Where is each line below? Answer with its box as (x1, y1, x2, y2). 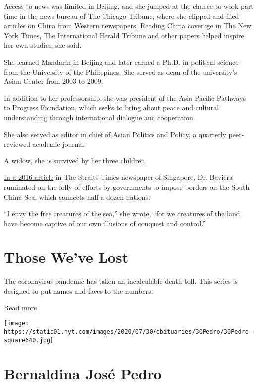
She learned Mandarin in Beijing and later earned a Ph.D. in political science (4, 56, 239, 67)
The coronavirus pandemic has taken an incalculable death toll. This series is (4, 276, 238, 286)
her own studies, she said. (4, 40, 82, 50)
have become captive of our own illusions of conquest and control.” (4, 218, 206, 228)
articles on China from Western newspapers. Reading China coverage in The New (4, 20, 252, 31)
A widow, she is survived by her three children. (4, 155, 147, 165)
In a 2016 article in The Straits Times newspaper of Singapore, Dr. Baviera (4, 172, 233, 182)
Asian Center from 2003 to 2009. (4, 76, 103, 86)
